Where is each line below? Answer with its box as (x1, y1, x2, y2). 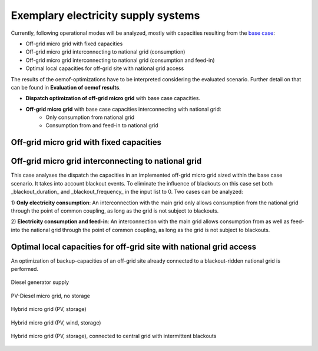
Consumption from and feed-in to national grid (45, 122, 158, 129)
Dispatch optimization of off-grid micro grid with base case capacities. (25, 95, 201, 102)
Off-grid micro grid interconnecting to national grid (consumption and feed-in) (25, 57, 215, 64)
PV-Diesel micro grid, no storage (11, 292, 91, 299)
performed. (11, 266, 38, 273)
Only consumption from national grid (45, 114, 135, 121)
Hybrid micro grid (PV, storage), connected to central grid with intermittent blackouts (11, 332, 217, 339)
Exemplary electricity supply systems (11, 9, 200, 22)
